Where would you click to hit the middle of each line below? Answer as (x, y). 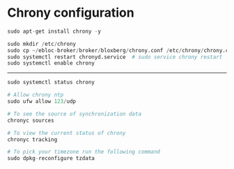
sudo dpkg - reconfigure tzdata (51, 159)
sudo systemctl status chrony (51, 82)
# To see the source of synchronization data (74, 114)
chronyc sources (31, 120)
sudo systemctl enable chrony (51, 63)
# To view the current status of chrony (67, 133)
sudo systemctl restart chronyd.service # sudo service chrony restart (115, 57)
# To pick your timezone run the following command (84, 152)
